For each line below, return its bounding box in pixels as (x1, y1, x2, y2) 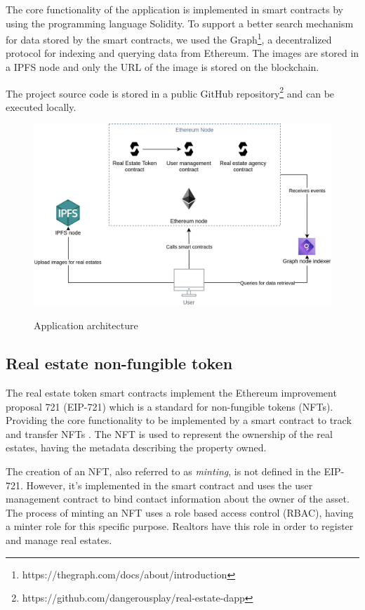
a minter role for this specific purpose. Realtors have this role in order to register (6, 519, 354, 533)
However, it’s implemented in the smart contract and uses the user (26, 477, 313, 492)
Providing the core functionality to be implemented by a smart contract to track (6, 413, 352, 427)
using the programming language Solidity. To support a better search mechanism (6, 15, 354, 30)
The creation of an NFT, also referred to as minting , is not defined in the (6, 464, 321, 479)
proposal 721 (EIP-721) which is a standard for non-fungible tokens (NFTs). (6, 399, 333, 413)
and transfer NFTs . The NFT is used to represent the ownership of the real (6, 426, 333, 441)
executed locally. (6, 99, 77, 114)
